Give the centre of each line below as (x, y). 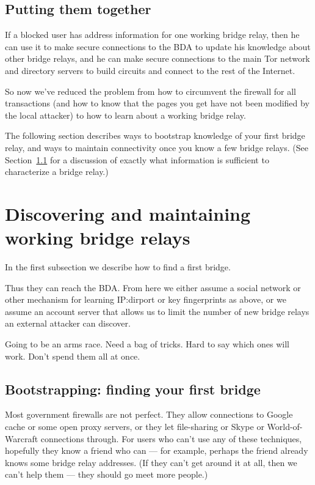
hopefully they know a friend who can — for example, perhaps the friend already (157, 450)
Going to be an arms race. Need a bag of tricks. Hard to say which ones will (147, 344)
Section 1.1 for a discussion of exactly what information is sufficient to (137, 159)
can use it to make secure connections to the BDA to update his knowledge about (158, 46)
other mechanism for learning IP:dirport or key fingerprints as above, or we (146, 299)
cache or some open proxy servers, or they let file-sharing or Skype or (135, 426)
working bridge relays (98, 238)
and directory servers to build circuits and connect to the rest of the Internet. (150, 70)
